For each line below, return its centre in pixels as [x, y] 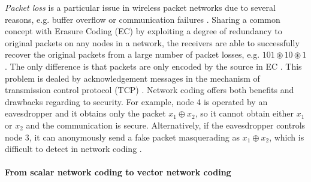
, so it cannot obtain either [244, 113]
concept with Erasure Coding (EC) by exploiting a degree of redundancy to [144, 31]
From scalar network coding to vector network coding [118, 172]
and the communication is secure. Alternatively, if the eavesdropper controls [166, 125]
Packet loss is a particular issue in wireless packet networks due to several [140, 7]
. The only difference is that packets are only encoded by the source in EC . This [153, 66]
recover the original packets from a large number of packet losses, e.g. [132, 54]
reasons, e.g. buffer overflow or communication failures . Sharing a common [143, 19]
